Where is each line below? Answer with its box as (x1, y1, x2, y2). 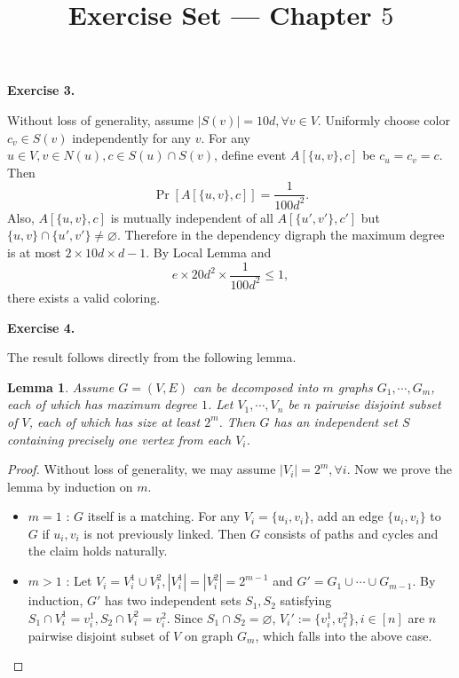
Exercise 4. (7, 318, 75, 336)
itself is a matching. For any (87, 507, 241, 525)
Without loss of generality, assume (7, 110, 194, 129)
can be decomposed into (193, 377, 319, 396)
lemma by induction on (7, 477, 133, 495)
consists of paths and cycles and (264, 524, 439, 542)
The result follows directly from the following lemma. (7, 348, 297, 367)
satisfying (280, 591, 332, 610)
